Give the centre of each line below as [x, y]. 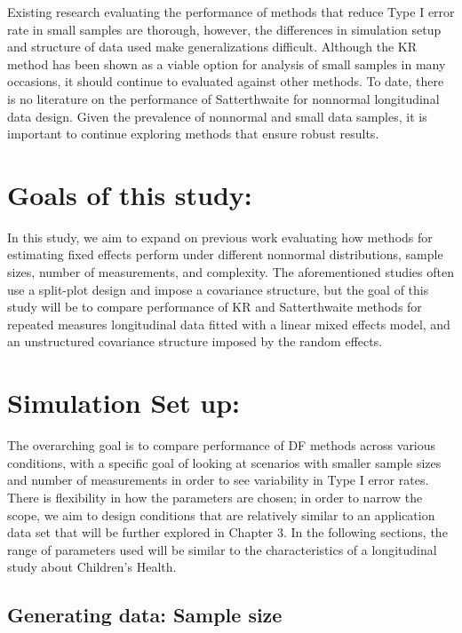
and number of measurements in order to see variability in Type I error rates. [218, 480]
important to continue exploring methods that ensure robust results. [193, 134]
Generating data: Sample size [145, 615]
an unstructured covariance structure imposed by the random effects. [195, 341]
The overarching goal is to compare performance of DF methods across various [222, 445]
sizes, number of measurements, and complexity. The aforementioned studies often [231, 272]
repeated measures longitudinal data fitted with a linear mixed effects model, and [229, 324]
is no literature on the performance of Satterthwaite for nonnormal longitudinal [223, 98]
